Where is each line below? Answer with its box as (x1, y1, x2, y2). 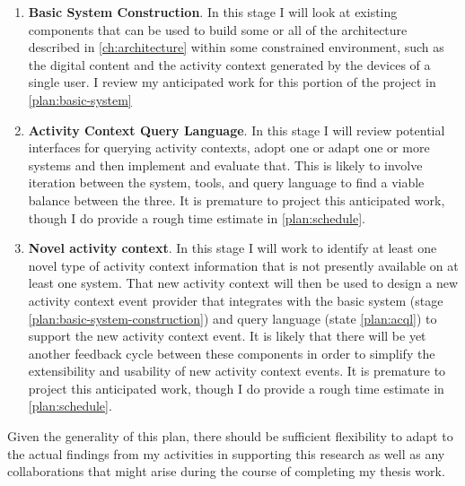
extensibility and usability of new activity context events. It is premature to (28, 361, 446, 380)
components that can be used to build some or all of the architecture (28, 20, 408, 39)
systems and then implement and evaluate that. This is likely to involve (28, 155, 423, 174)
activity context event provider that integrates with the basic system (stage (28, 291, 443, 309)
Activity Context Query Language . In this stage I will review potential (28, 120, 445, 139)
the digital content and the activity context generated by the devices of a (28, 55, 431, 74)
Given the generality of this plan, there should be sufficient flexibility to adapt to (7, 427, 453, 446)
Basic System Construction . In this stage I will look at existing (28, 3, 398, 21)
